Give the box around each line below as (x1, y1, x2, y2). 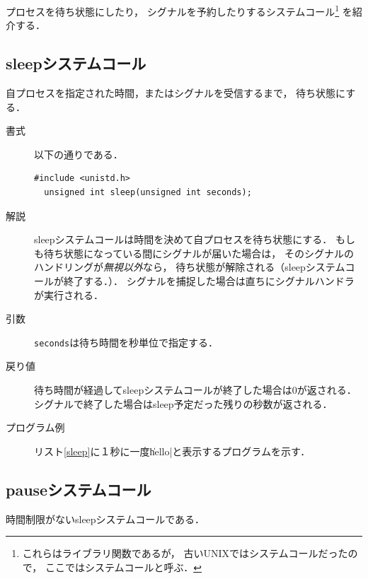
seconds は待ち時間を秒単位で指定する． (34, 334, 219, 349)
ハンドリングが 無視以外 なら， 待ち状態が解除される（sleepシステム (34, 259, 345, 274)
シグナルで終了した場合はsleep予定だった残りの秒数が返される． (34, 396, 333, 411)
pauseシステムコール (6, 478, 151, 500)
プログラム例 (6, 420, 65, 435)
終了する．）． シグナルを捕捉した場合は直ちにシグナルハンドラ (63, 273, 355, 288)
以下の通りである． (34, 146, 123, 161)
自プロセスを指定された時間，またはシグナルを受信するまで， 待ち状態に (6, 86, 346, 100)
